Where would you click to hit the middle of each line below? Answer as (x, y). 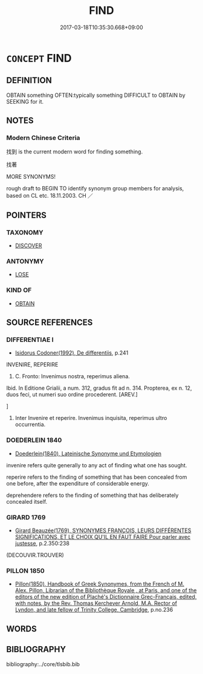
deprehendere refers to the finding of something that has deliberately (92, 495)
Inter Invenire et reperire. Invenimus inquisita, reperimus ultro (91, 418)
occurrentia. (30, 424)
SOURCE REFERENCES (50, 323)
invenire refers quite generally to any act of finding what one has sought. (97, 465)
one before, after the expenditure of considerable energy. (78, 483)
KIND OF (19, 290)
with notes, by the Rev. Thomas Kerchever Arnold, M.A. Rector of (96, 603)
